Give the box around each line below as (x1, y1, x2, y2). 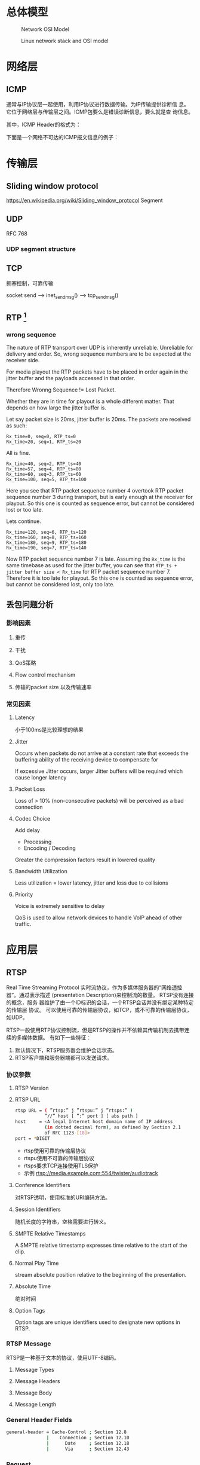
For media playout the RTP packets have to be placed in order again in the (6, 368, 188, 375)
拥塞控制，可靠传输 (6, 280, 54, 287)
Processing (23, 838, 52, 845)
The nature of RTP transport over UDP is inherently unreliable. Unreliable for (6, 344, 193, 351)
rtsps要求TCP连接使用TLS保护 (23, 1162, 99, 1169)
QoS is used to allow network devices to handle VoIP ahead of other (14, 914, 183, 921)
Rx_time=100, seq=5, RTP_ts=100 (6, 476, 87, 482)
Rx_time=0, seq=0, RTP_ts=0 (6, 433, 76, 439)
